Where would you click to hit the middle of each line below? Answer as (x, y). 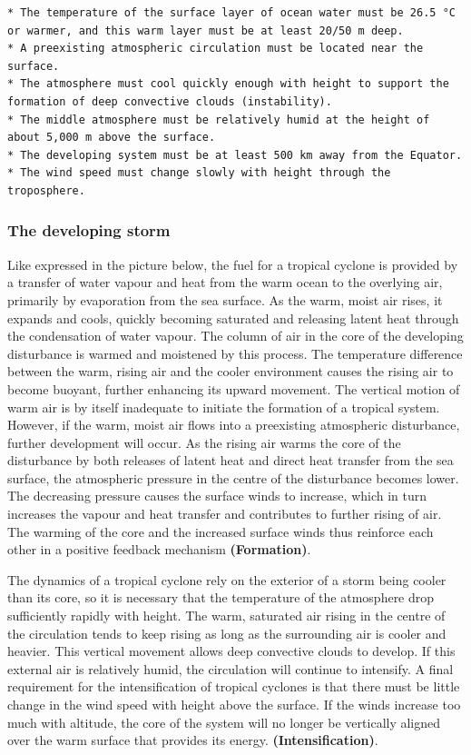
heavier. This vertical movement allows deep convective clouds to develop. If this (231, 651)
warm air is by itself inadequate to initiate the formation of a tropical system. (224, 407)
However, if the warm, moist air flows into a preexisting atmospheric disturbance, (234, 425)
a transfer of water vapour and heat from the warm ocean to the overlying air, (225, 282)
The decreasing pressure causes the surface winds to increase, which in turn (217, 496)
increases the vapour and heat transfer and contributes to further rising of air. (225, 514)
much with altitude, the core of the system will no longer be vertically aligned (224, 722)
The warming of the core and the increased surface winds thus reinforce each (221, 531)
